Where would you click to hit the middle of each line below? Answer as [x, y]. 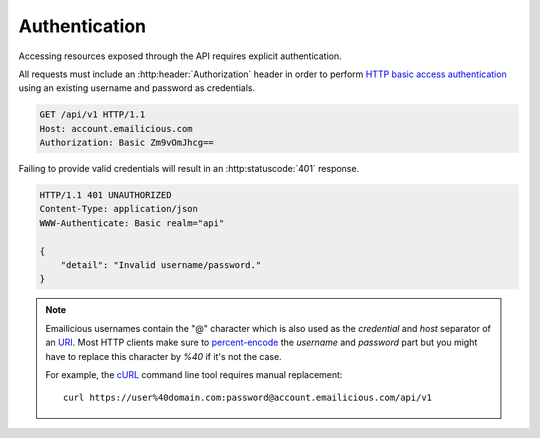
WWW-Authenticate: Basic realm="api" [132, 223]
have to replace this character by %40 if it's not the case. [163, 356]
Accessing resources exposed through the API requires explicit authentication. [180, 56]
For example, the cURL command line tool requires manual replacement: [194, 374]
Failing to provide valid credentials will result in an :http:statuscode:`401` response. [189, 169]
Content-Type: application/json [119, 209]
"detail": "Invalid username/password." [161, 265]
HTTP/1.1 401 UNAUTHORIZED [105, 195]
